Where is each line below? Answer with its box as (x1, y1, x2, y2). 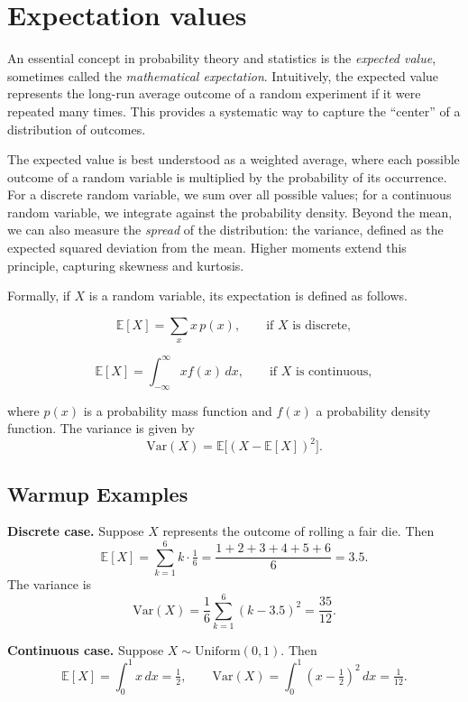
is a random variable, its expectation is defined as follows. (88, 286, 408, 305)
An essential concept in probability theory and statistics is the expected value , (7, 49, 436, 68)
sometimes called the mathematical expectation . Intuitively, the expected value (7, 66, 439, 85)
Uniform (195, 644, 241, 658)
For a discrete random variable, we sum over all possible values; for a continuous (7, 185, 452, 204)
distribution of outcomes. (7, 119, 146, 138)
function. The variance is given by (7, 419, 195, 438)
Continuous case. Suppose (7, 640, 164, 659)
